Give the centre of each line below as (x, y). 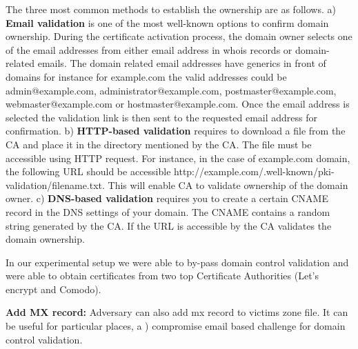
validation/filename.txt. (55, 185)
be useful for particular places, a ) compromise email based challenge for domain (176, 326)
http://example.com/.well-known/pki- (254, 171)
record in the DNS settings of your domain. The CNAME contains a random (168, 211)
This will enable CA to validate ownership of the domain (228, 185)
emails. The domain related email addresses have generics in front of (182, 63)
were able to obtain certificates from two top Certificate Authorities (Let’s (162, 276)
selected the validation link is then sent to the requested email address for (162, 117)
